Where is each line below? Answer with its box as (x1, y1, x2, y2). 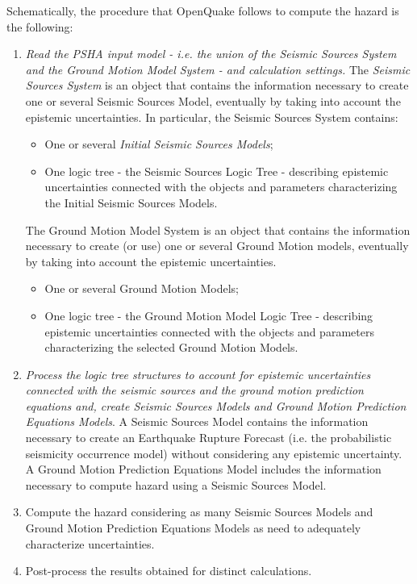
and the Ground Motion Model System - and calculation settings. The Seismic (25, 60, 411, 77)
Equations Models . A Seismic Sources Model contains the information (25, 413, 369, 430)
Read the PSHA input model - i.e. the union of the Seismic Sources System (25, 45, 397, 62)
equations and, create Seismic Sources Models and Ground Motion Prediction (25, 397, 407, 414)
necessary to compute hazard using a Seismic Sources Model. (25, 476, 327, 493)
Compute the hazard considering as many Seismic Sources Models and (25, 503, 373, 520)
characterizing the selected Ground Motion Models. (44, 339, 298, 356)
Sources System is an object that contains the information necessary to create (25, 77, 409, 94)
